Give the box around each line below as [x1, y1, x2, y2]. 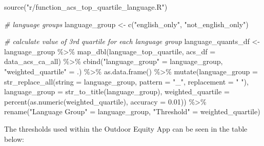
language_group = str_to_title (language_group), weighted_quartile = [4, 86, 230, 97]
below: [4, 133, 24, 144]
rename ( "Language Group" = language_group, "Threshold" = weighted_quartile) [4, 106, 260, 117]
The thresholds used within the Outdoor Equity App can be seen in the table [4, 123, 248, 134]
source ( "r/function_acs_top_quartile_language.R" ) [4, 2, 168, 12]
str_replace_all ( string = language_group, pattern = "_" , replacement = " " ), [4, 76, 249, 87]
